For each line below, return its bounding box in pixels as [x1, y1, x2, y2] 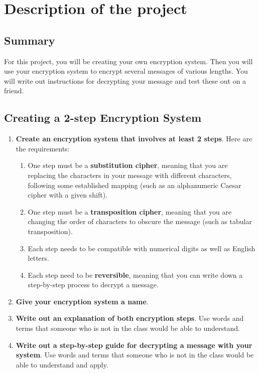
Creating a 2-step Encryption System [4, 110, 202, 125]
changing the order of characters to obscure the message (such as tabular [28, 216, 252, 227]
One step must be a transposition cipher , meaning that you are [28, 206, 232, 217]
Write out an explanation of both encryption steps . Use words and [16, 313, 244, 323]
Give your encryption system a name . [16, 296, 149, 306]
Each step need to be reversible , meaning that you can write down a [28, 269, 243, 280]
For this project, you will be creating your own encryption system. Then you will [4, 56, 253, 66]
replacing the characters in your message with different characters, [28, 169, 232, 180]
